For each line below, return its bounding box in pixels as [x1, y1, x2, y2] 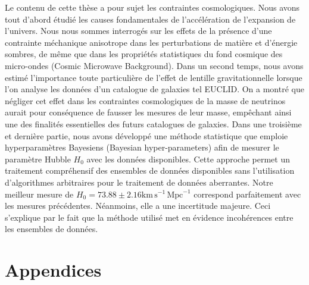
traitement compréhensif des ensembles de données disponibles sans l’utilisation [5, 164, 295, 177]
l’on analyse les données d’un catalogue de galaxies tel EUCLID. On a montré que [5, 83, 304, 95]
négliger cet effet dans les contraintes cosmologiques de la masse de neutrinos [5, 94, 286, 107]
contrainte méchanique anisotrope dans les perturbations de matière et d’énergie [5, 36, 298, 48]
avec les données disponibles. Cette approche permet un [86, 152, 291, 165]
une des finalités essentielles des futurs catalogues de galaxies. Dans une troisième [5, 117, 302, 130]
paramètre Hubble [5, 152, 71, 165]
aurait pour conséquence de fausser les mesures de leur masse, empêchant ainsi [5, 106, 292, 118]
